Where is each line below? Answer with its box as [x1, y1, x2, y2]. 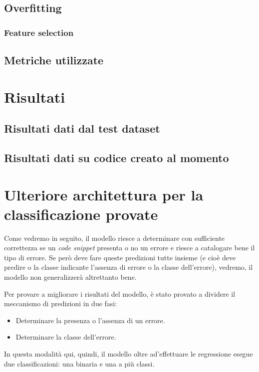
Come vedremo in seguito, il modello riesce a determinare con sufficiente [4, 232, 225, 243]
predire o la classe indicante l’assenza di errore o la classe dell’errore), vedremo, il [4, 262, 253, 272]
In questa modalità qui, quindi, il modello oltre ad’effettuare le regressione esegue [4, 349, 253, 359]
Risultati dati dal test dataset [4, 121, 160, 136]
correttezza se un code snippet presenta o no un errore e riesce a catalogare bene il [4, 242, 255, 253]
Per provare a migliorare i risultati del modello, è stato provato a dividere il [4, 288, 236, 299]
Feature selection [4, 26, 74, 38]
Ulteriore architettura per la [4, 184, 204, 204]
